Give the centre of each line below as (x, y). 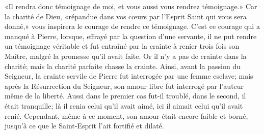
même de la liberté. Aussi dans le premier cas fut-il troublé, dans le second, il (125, 96)
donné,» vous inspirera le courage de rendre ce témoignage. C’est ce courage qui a (132, 26)
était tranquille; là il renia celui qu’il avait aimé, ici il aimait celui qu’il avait (124, 105)
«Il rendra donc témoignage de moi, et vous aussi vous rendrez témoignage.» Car (131, 6)
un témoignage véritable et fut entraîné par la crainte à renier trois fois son (122, 46)
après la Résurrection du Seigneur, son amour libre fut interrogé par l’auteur (124, 86)
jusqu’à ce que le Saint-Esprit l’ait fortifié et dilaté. (84, 126)
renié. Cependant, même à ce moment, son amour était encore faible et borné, (126, 115)
